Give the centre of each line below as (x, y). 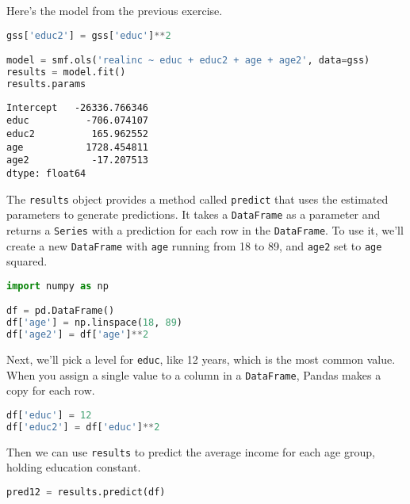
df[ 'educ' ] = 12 (49, 415)
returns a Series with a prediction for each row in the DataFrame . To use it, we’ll (205, 230)
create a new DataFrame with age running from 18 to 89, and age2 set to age (194, 245)
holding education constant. (74, 467)
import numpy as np (57, 286)
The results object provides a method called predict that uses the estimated (197, 199)
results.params (46, 84)
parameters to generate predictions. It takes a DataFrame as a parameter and (194, 214)
